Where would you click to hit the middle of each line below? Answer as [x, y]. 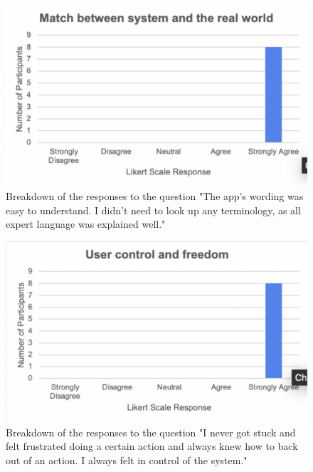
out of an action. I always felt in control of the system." [127, 460]
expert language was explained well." [86, 224]
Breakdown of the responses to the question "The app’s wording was [155, 196]
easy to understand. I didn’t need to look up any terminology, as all [153, 210]
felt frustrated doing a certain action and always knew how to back [152, 446]
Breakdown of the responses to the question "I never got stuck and [151, 432]
